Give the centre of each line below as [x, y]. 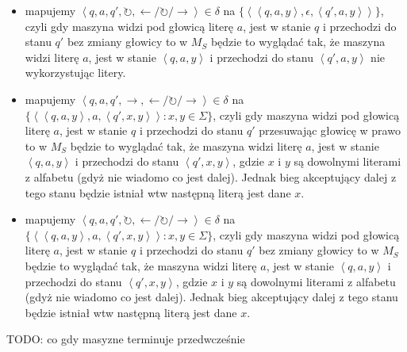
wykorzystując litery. [75, 73]
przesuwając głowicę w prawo [330, 130]
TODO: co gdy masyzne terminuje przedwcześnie [126, 339]
